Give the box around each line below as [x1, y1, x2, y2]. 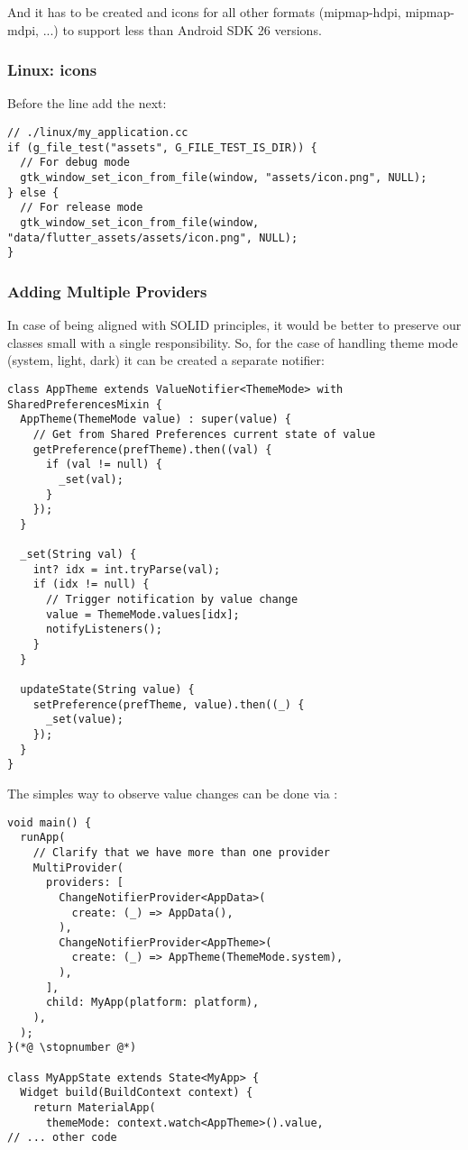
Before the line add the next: [7, 94, 167, 113]
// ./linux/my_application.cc [7, 126, 188, 139]
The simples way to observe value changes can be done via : [7, 783, 338, 802]
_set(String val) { [20, 548, 137, 561]
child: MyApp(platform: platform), [45, 996, 260, 1009]
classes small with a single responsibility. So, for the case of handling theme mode [7, 333, 458, 351]
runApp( [20, 831, 66, 844]
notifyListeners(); [45, 623, 162, 636]
